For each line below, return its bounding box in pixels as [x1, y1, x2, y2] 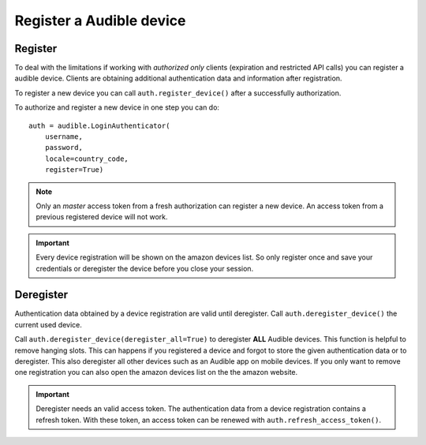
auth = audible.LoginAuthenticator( [28, 121, 170, 130]
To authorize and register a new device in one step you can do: [14, 103, 220, 112]
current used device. [14, 320, 83, 329]
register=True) [44, 166, 104, 174]
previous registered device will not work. [35, 212, 169, 222]
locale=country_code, [44, 154, 129, 163]
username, [44, 133, 83, 141]
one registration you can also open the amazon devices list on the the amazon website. [14, 368, 298, 377]
